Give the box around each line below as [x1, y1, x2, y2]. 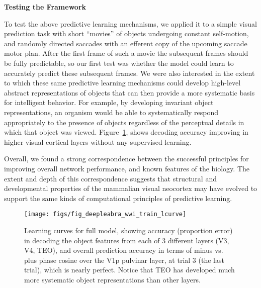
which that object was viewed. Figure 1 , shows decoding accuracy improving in [4, 127, 248, 137]
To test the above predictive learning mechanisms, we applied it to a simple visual [4, 18, 257, 29]
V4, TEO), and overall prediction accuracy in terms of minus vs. [24, 245, 223, 255]
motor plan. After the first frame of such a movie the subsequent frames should [4, 48, 248, 58]
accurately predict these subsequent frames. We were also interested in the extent [4, 67, 255, 78]
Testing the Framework [4, 2, 86, 12]
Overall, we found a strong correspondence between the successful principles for [4, 153, 249, 164]
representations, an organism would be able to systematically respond [4, 107, 219, 117]
